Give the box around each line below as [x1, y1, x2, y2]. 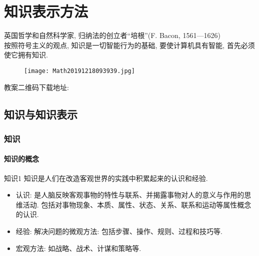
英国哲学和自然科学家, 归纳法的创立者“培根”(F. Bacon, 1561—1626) [4, 30, 220, 40]
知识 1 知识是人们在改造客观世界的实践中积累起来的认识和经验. [4, 172, 208, 183]
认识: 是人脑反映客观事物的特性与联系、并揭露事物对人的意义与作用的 [15, 189, 244, 200]
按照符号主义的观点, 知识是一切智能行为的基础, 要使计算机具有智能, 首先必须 [4, 39, 255, 50]
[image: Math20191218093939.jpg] [24, 67, 135, 74]
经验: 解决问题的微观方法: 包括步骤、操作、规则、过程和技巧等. [15, 225, 222, 236]
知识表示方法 [4, 1, 88, 21]
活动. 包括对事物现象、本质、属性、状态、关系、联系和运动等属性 [22, 199, 237, 209]
